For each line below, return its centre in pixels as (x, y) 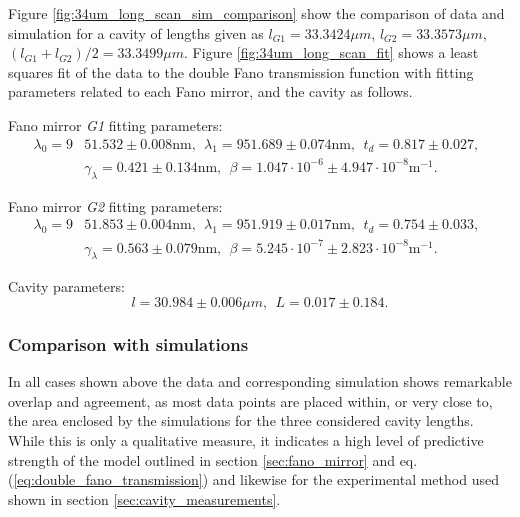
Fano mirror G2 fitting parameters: (115, 205)
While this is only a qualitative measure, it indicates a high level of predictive (246, 440)
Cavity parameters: (66, 286)
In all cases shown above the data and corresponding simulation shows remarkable (260, 381)
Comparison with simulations (128, 343)
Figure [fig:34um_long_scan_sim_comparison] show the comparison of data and (256, 13)
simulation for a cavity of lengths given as (136, 32)
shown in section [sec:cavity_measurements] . (144, 498)
